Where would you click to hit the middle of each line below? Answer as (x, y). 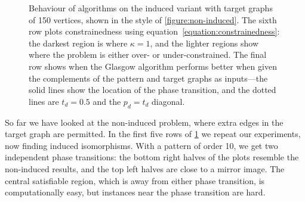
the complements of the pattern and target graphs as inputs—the (148, 78)
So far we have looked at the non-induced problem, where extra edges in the (144, 122)
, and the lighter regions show (204, 43)
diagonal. (168, 101)
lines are (44, 101)
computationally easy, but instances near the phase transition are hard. (135, 192)
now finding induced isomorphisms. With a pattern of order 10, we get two (141, 145)
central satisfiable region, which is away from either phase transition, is (135, 180)
